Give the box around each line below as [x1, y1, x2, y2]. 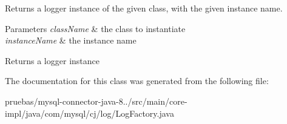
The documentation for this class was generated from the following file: [5, 74, 269, 87]
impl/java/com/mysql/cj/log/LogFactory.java [5, 106, 174, 119]
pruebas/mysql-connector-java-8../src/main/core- [5, 94, 187, 107]
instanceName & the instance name [5, 34, 137, 47]
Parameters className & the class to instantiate [5, 22, 186, 34]
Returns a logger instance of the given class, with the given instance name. [5, 2, 283, 14]
